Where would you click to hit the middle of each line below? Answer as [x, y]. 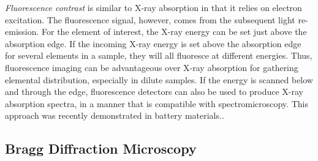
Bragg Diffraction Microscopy [101, 148]
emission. [22, 32]
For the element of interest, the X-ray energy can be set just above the [174, 32]
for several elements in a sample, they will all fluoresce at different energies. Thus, [159, 55]
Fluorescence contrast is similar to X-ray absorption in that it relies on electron [153, 7]
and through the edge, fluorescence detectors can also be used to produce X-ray [154, 92]
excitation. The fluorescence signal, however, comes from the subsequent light [150, 19]
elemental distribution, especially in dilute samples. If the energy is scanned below [159, 79]
